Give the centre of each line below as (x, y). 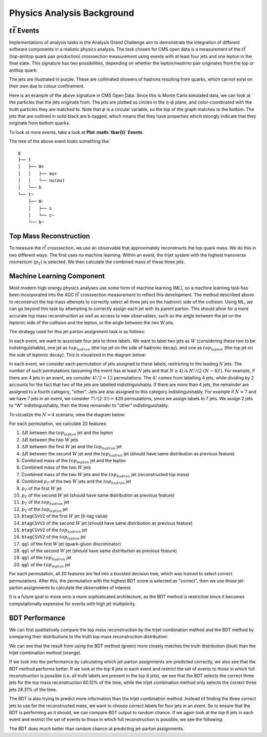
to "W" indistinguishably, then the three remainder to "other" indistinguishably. (89, 405)
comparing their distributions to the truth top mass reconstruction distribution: (89, 637)
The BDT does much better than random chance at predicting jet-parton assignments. (97, 729)
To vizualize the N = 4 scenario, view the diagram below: (67, 415)
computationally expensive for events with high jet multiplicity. (72, 604)
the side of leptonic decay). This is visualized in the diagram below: (78, 355)
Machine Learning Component (57, 276)
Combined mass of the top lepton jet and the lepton (74, 461)
